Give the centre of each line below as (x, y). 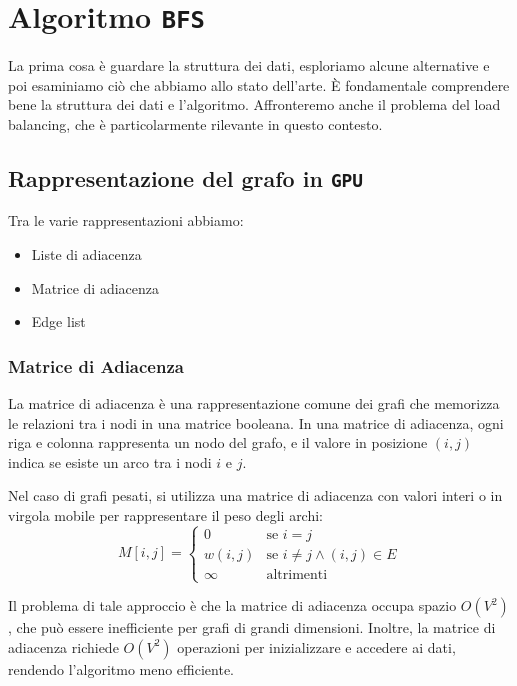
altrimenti (297, 574)
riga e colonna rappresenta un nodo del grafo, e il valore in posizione (218, 442)
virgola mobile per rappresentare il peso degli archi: (166, 514)
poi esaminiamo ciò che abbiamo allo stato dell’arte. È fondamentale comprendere (259, 84)
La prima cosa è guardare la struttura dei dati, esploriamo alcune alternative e (249, 65)
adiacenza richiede (63, 646)
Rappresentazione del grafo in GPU (186, 178)
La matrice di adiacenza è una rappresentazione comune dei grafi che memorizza (254, 403)
